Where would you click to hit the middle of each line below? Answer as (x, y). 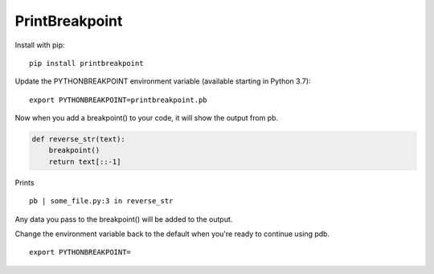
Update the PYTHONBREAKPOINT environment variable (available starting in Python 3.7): (163, 81)
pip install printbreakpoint (86, 63)
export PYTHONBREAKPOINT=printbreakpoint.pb (119, 100)
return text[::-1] (85, 162)
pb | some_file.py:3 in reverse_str (101, 201)
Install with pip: (40, 45)
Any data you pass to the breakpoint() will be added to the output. (124, 219)
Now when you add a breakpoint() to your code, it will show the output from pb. (147, 118)
